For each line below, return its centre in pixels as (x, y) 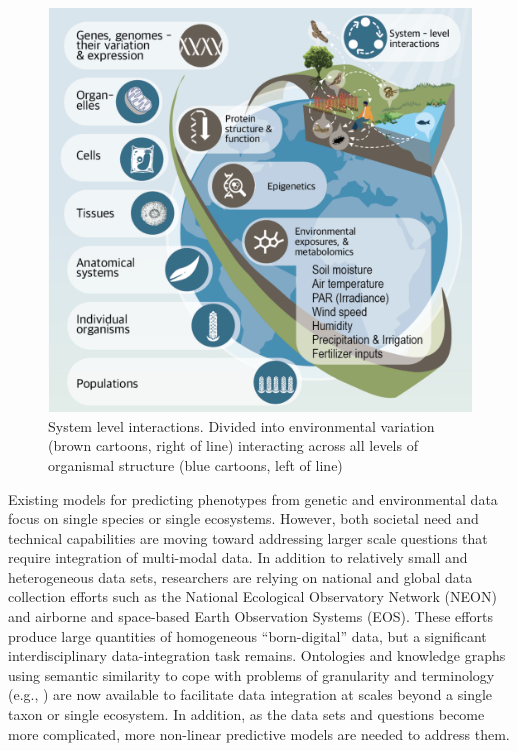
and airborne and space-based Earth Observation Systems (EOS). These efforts (250, 616)
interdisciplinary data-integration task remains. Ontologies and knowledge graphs (257, 655)
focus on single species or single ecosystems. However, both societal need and (243, 518)
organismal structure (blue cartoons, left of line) (195, 464)
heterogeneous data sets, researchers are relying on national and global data (240, 576)
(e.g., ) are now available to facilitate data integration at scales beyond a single (250, 694)
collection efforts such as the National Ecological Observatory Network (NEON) (252, 596)
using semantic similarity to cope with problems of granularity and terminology (251, 674)
